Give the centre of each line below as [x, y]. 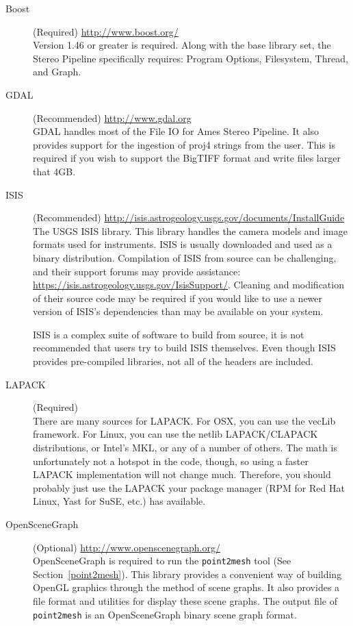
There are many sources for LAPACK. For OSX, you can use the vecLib [184, 420]
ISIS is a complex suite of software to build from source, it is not [169, 334]
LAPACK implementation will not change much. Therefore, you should [182, 474]
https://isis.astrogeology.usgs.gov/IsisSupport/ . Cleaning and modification [188, 285]
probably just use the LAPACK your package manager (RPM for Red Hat [189, 487]
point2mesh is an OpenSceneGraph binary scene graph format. [165, 614]
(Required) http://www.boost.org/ [106, 31]
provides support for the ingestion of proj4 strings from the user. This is [184, 144]
